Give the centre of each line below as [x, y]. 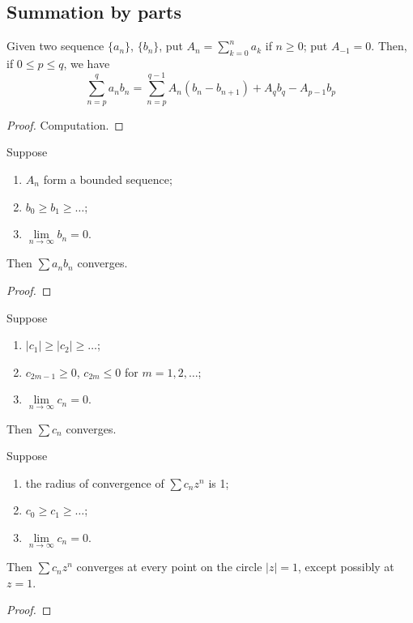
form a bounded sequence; [108, 179]
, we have [87, 63]
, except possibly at [346, 567]
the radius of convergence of [95, 482]
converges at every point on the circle [169, 567]
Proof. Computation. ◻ [65, 124]
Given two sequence [55, 46]
